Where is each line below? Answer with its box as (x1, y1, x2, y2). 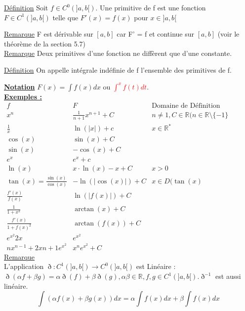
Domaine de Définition (152, 102, 220, 110)
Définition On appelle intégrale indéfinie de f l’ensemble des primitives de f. (4, 64, 232, 75)
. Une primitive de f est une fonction (95, 2, 206, 12)
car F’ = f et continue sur (117, 29, 195, 39)
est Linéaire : (136, 261, 176, 271)
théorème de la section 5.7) (4, 38, 85, 48)
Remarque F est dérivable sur (4, 29, 93, 39)
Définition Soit (4, 2, 48, 12)
